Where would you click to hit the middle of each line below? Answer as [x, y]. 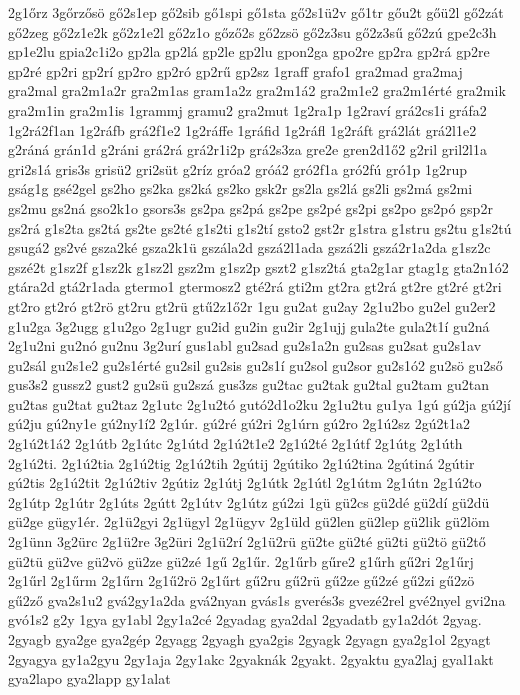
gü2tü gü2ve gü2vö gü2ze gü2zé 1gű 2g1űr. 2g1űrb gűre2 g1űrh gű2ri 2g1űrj [241, 560]
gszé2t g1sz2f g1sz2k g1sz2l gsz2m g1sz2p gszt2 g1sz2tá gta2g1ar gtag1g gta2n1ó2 [258, 266]
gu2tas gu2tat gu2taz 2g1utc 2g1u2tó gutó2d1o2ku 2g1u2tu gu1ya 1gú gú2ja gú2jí [259, 403]
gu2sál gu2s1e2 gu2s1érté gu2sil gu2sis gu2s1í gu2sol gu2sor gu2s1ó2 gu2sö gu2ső [255, 364]
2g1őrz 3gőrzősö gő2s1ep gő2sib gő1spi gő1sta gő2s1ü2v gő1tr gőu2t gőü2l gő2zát [256, 12]
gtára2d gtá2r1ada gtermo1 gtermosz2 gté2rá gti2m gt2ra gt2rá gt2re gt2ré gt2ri [255, 286]
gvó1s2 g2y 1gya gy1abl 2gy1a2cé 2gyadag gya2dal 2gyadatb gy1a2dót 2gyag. [245, 619]
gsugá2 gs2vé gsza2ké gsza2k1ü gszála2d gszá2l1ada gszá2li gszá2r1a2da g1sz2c [249, 247]
